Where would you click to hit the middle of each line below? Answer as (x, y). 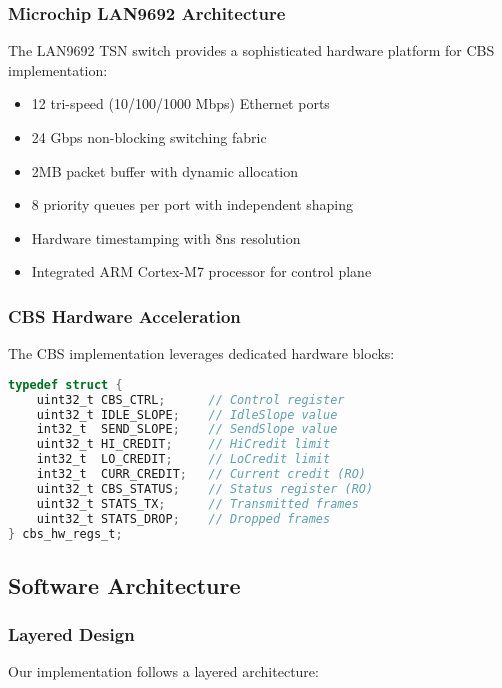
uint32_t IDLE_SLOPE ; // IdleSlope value (187, 414)
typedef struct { (65, 384)
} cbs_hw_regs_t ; (65, 533)
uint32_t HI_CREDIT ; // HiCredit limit (183, 444)
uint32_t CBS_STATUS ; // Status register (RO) (205, 488)
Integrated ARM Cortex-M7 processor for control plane (201, 271)
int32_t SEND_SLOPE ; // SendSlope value (187, 429)
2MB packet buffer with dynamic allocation (165, 170)
